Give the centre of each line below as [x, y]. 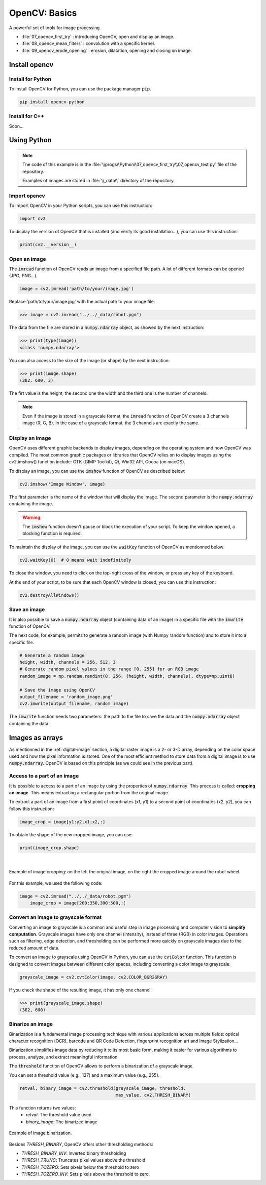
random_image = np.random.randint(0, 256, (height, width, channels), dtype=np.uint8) [127, 676]
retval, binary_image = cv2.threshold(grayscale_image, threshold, [103, 1088]
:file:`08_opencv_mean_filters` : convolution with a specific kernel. [88, 43]
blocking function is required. [52, 533]
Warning [31, 517]
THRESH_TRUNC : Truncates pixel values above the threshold [83, 1160]
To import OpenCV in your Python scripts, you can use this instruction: [81, 205]
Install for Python [30, 79]
